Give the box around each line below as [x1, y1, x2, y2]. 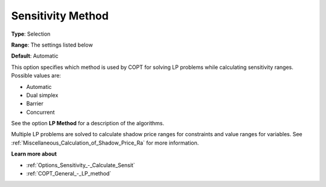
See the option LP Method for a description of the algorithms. [11, 120, 164, 127]
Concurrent [26, 108, 55, 116]
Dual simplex [26, 91, 59, 99]
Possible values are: [11, 72, 62, 79]
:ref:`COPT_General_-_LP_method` [26, 170, 112, 177]
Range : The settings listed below [11, 41, 93, 48]
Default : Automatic [11, 52, 59, 60]
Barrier [26, 100, 43, 107]
